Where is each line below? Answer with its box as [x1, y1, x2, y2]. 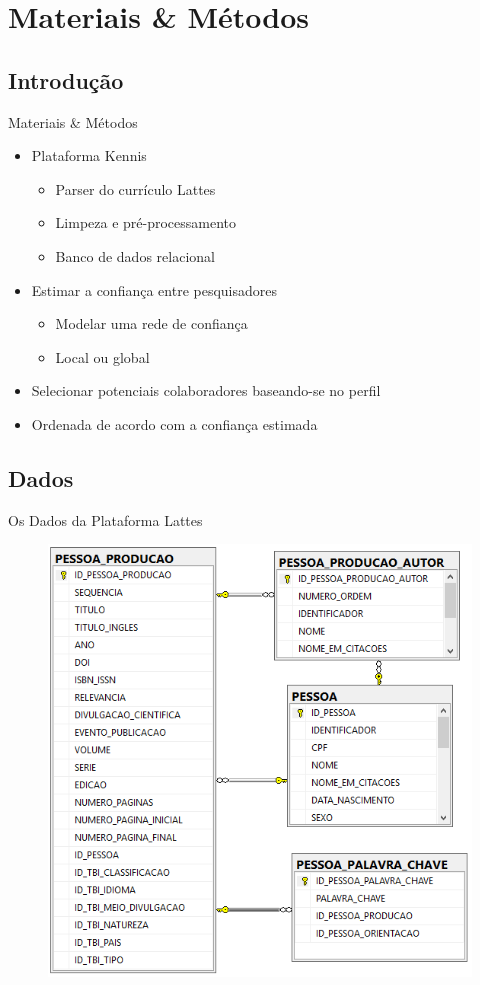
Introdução [8, 64, 124, 95]
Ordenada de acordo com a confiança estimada [31, 413, 318, 434]
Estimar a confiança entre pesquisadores [31, 279, 278, 300]
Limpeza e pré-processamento [55, 212, 237, 233]
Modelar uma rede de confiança [55, 313, 248, 334]
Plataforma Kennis [31, 145, 147, 166]
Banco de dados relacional [55, 245, 215, 266]
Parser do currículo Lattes [55, 178, 216, 199]
